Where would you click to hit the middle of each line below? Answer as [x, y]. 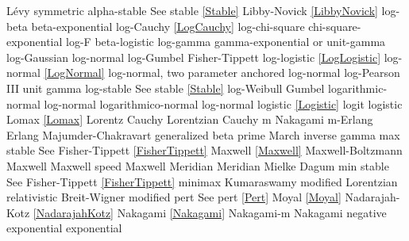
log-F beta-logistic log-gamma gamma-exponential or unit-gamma [226, 42]
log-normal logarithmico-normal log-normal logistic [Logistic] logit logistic [223, 103]
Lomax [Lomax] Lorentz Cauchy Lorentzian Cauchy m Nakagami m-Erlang [190, 119]
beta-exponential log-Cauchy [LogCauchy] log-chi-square [168, 26]
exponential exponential [64, 228]
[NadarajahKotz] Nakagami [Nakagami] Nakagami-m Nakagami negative [210, 212]
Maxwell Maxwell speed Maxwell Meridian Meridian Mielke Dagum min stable [198, 165]
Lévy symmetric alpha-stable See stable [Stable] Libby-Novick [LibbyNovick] [192, 10]
